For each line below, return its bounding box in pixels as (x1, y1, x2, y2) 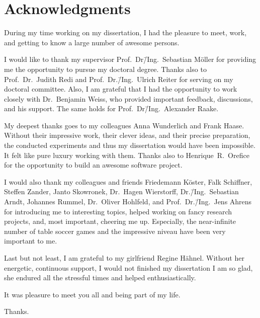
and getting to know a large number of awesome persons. (4, 37, 180, 47)
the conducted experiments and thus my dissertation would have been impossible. (4, 140, 255, 150)
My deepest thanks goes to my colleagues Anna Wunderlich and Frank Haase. (4, 120, 244, 130)
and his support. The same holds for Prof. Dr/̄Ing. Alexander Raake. (4, 103, 219, 114)
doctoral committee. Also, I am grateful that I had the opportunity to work (4, 84, 237, 94)
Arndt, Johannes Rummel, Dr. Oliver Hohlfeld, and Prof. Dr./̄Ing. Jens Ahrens (4, 196, 252, 207)
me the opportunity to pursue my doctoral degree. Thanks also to (4, 63, 207, 74)
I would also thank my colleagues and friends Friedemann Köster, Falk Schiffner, (4, 176, 252, 187)
